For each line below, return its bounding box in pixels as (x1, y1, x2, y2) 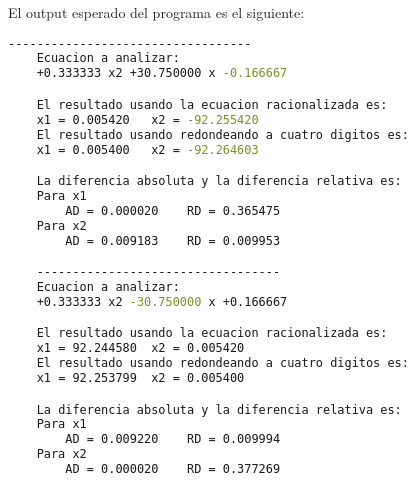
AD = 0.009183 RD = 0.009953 (65, 233, 281, 248)
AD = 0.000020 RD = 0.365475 (65, 203, 281, 218)
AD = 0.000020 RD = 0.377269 (65, 462, 281, 476)
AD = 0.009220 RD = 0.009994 (65, 432, 281, 447)
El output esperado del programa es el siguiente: (8, 2, 305, 22)
